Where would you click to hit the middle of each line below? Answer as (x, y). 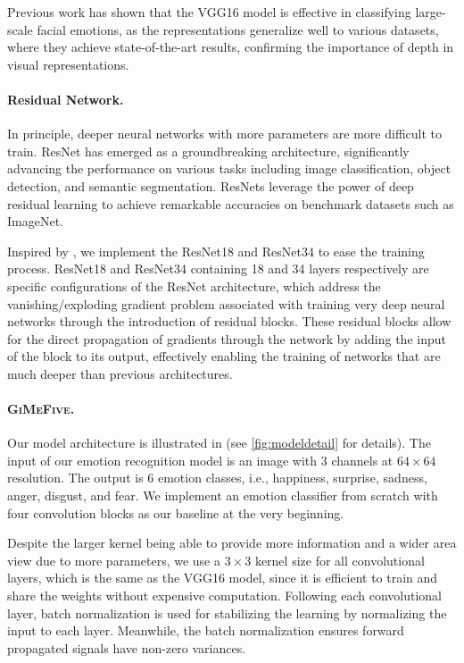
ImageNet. (35, 221)
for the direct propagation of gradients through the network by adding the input (227, 338)
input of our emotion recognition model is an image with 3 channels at (200, 460)
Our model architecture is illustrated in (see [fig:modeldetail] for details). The (219, 443)
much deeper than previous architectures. (120, 373)
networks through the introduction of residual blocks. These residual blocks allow (229, 321)
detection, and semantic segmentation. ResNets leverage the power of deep (211, 185)
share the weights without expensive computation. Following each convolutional (224, 596)
